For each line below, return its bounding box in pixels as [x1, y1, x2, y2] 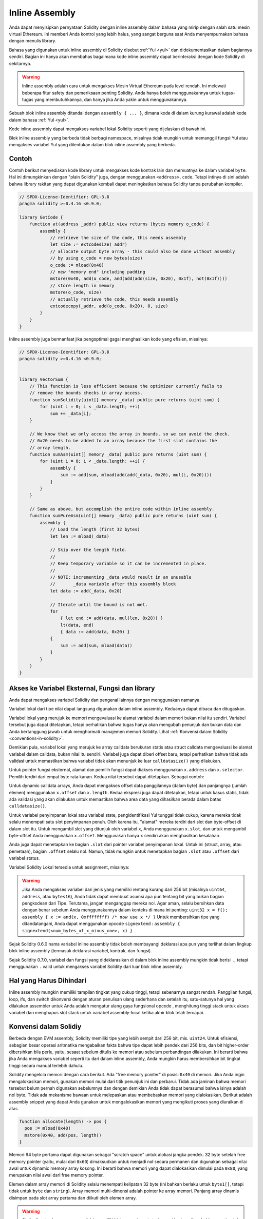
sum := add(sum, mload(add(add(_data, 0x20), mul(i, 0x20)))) [60, 472, 212, 478]
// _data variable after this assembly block [50, 581, 176, 587]
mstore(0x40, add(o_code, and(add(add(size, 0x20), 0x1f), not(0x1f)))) [50, 276, 227, 281]
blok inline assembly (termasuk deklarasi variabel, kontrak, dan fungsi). [9, 948, 152, 954]
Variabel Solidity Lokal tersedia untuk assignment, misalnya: [9, 864, 129, 870]
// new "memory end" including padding [50, 269, 146, 275]
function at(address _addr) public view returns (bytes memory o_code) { [29, 221, 209, 227]
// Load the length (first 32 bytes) [50, 527, 140, 532]
